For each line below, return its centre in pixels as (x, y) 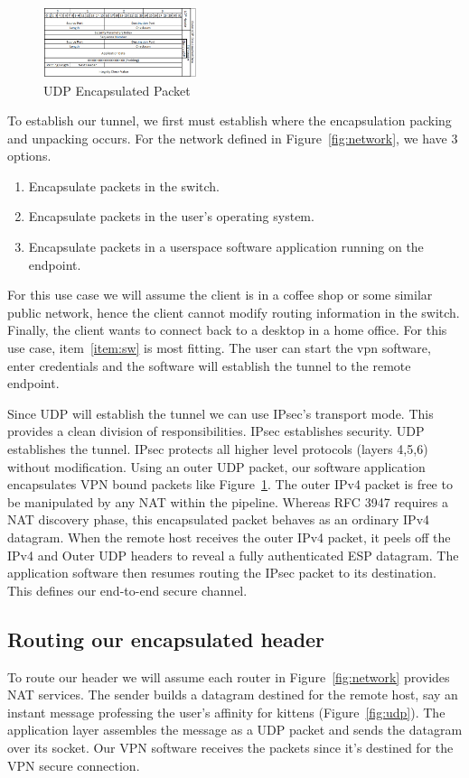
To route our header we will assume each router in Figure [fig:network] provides (229, 676)
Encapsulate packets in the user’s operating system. (171, 216)
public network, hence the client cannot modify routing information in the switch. (234, 312)
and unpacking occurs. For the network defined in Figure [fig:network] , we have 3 (233, 138)
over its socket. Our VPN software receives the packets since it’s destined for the (230, 747)
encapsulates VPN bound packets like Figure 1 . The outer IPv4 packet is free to (230, 484)
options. (29, 156)
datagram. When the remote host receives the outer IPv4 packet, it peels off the (229, 537)
